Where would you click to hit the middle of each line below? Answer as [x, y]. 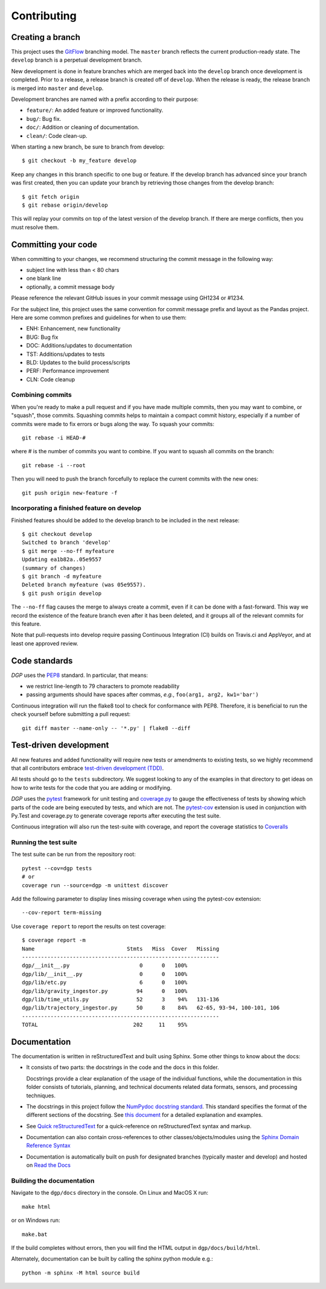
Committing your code [54, 244]
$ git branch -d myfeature [62, 577]
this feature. [26, 624]
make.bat [35, 1234]
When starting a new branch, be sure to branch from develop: [88, 147]
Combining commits [41, 395]
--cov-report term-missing [62, 913]
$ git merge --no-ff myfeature [68, 551]
